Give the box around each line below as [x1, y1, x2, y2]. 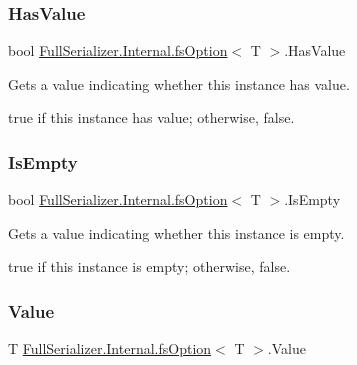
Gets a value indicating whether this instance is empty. [8, 222, 345, 243]
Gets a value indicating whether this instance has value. [8, 73, 350, 94]
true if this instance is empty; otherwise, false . [8, 256, 291, 277]
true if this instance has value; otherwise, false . [8, 107, 295, 128]
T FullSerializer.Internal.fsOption [8, 338, 212, 359]
